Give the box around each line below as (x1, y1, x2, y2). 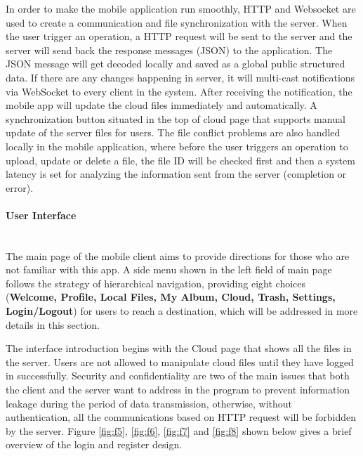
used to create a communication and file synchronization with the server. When (6, 15, 348, 30)
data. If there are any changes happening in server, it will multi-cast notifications (6, 70, 355, 84)
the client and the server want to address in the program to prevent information (6, 382, 350, 397)
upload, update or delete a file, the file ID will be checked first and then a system (6, 152, 355, 167)
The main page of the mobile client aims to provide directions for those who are (6, 248, 350, 263)
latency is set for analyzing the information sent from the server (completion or (6, 167, 347, 181)
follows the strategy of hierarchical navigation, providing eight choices (6, 275, 306, 290)
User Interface (6, 207, 77, 222)
